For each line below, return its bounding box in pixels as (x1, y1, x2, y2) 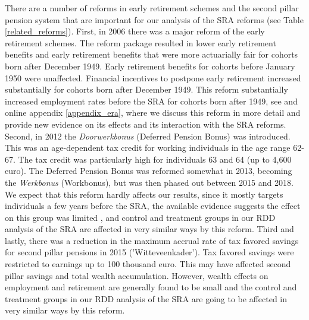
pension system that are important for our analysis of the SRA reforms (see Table (5, 13, 304, 26)
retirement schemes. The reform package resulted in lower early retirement (5, 36, 276, 49)
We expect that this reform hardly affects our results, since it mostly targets (5, 188, 283, 200)
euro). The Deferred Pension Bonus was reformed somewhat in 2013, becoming (5, 164, 292, 177)
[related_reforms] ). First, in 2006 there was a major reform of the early (5, 25, 265, 37)
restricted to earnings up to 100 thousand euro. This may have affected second (5, 258, 291, 270)
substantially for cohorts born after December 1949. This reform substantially (5, 83, 288, 96)
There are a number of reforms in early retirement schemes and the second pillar (5, 2, 299, 14)
